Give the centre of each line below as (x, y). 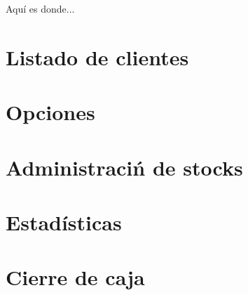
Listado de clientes (97, 57)
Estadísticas (64, 222)
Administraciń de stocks (124, 167)
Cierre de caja (75, 277)
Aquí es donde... (40, 8)
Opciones (50, 112)
